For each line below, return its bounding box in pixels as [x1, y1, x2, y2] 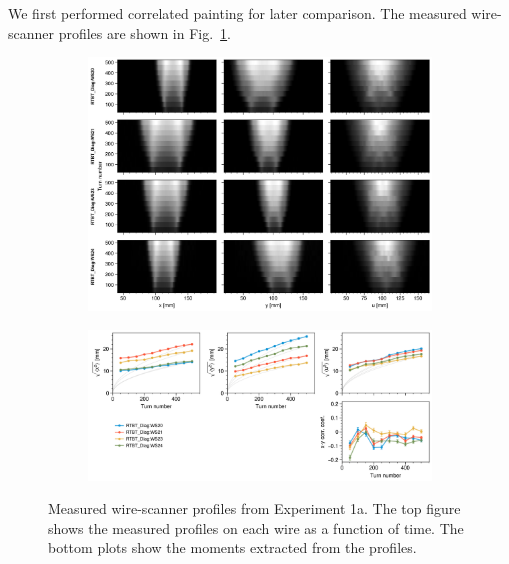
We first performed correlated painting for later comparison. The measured [8, 3, 467, 23]
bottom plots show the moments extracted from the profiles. [48, 537, 417, 558]
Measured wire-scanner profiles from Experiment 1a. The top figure [48, 498, 461, 519]
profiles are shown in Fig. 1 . [58, 22, 232, 43]
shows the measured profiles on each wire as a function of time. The [48, 517, 464, 538]
